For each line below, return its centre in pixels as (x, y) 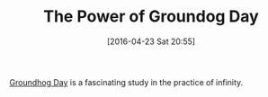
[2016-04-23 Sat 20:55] (151, 41)
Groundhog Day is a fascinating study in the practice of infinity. (126, 82)
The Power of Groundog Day (151, 17)
